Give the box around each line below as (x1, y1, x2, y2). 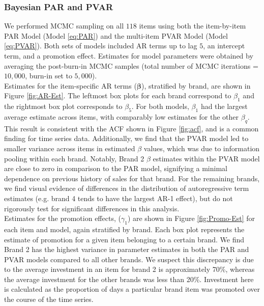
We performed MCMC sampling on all (4, 20, 124, 31)
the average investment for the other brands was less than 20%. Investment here (4, 273, 254, 284)
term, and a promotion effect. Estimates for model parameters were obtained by (4, 50, 253, 61)
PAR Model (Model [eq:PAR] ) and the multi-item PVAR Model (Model (4, 30, 228, 41)
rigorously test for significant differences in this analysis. (4, 203, 180, 213)
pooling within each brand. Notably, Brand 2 (4, 153, 144, 163)
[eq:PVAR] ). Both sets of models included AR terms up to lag (4, 40, 197, 51)
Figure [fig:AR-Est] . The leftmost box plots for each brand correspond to (4, 90, 231, 101)
